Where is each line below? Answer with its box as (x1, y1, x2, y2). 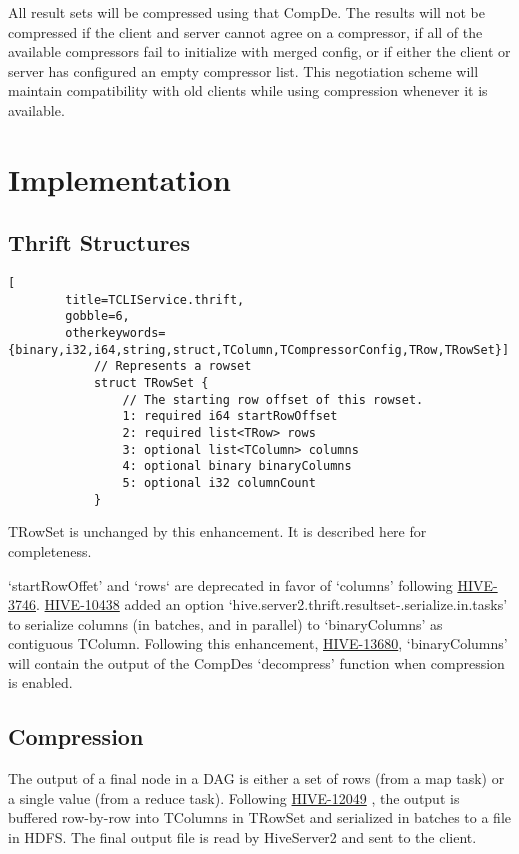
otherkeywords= (65, 326, 166, 341)
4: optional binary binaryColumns (122, 459, 352, 474)
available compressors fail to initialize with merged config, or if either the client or (8, 41, 511, 62)
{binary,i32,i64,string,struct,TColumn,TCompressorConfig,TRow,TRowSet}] (8, 342, 510, 357)
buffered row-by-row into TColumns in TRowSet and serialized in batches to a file (8, 807, 511, 828)
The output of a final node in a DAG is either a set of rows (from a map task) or (8, 768, 505, 789)
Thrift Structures (8, 227, 190, 258)
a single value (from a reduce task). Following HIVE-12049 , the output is (8, 787, 460, 808)
